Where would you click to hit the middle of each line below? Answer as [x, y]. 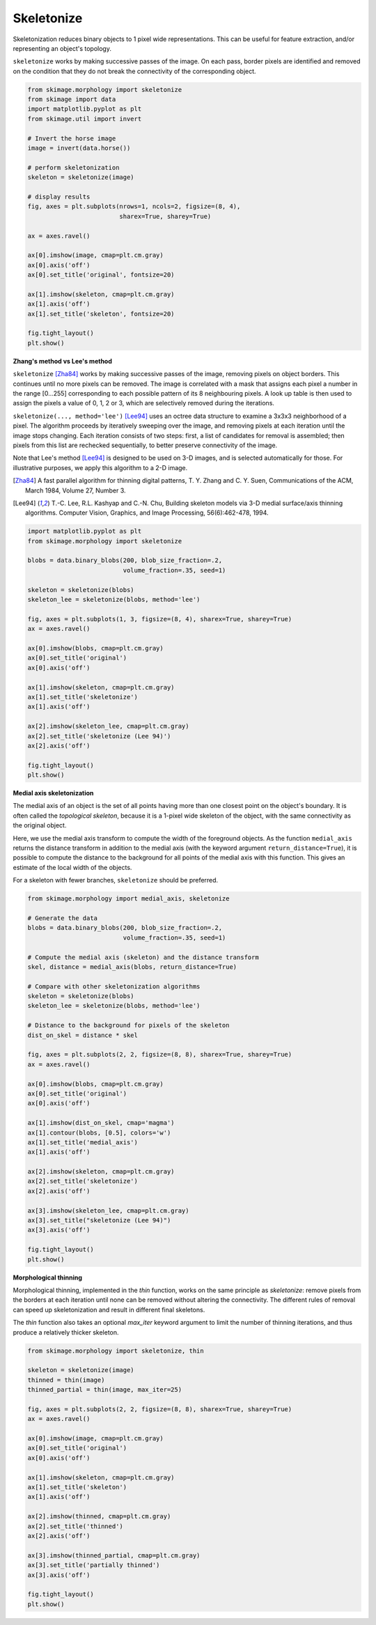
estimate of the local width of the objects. [72, 867]
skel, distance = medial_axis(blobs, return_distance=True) [132, 967]
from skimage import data [72, 100]
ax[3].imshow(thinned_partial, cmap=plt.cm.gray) [114, 1555]
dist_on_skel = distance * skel [83, 1035]
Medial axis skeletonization [53, 793]
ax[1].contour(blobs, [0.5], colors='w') [99, 1133]
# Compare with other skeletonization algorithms [114, 986]
